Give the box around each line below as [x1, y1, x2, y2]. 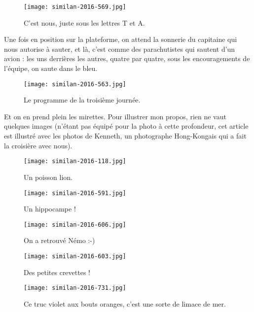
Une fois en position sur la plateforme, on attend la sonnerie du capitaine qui [4, 34, 237, 44]
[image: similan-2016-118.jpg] [24, 158, 126, 165]
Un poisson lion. [24, 172, 73, 182]
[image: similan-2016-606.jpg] [24, 221, 126, 228]
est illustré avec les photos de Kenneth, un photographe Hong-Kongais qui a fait [4, 131, 247, 141]
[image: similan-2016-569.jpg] [24, 3, 126, 10]
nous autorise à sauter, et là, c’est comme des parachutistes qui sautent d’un [4, 43, 235, 54]
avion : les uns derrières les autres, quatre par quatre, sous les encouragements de [4, 53, 250, 64]
